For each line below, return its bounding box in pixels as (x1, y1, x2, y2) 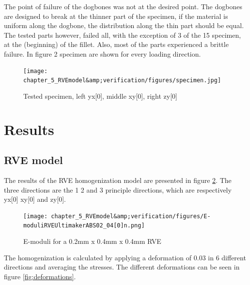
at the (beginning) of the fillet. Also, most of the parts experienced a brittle (4, 39, 229, 49)
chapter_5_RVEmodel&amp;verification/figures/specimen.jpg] (23, 77, 221, 84)
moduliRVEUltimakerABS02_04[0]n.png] (23, 222, 145, 229)
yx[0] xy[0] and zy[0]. (4, 194, 66, 204)
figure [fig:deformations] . (4, 271, 76, 281)
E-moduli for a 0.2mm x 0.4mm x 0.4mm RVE (23, 236, 161, 246)
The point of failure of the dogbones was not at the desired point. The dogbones (4, 1, 242, 11)
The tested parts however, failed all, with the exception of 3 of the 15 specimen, (4, 30, 241, 40)
